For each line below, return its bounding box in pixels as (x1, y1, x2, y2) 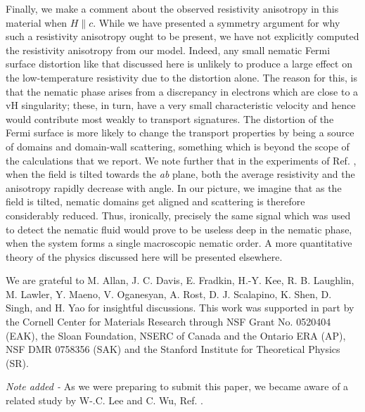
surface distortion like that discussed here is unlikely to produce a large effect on (6, 56, 352, 71)
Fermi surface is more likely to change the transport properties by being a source (6, 125, 354, 140)
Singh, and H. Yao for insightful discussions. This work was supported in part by (6, 300, 354, 315)
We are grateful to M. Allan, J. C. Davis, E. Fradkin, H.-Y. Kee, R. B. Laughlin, (6, 273, 354, 288)
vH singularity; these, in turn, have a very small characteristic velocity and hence (6, 98, 356, 112)
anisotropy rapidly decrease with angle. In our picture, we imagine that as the (6, 180, 342, 195)
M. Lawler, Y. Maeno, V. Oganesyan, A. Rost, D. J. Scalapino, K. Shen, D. (6, 286, 332, 301)
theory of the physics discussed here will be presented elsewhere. (6, 249, 283, 264)
